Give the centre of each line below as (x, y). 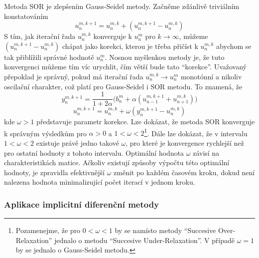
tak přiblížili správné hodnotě (49, 57)
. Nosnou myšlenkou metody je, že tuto (165, 57)
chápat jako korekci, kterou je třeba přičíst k (130, 46)
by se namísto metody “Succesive (165, 230)
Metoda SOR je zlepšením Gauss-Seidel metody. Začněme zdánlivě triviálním (122, 6)
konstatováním (26, 16)
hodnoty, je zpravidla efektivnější (54, 172)
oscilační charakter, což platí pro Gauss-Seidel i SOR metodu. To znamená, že (123, 86)
